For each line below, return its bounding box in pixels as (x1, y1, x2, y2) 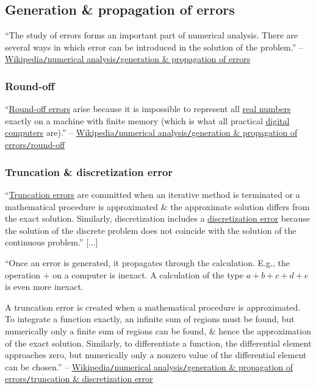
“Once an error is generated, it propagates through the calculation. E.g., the (5, 256, 290, 269)
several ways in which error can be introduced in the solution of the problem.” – (5, 40, 303, 53)
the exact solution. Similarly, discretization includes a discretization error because (5, 212, 310, 225)
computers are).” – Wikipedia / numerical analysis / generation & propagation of (5, 126, 298, 139)
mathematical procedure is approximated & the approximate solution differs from (5, 200, 310, 213)
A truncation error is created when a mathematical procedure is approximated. (5, 300, 301, 313)
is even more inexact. (5, 280, 84, 293)
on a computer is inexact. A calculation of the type (52, 268, 244, 281)
